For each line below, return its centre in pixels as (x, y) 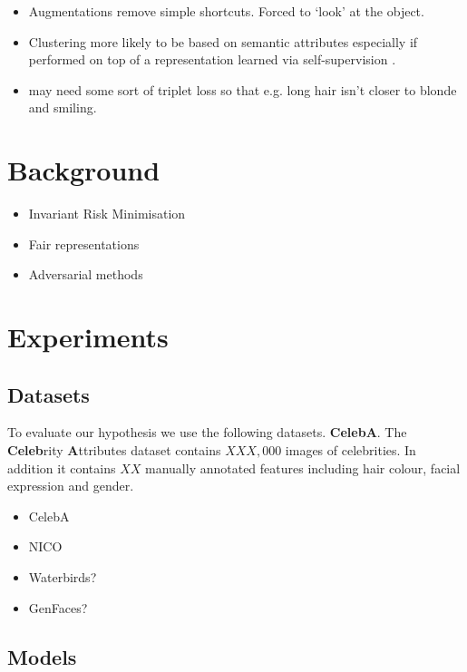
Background (84, 170)
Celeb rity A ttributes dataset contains (114, 450)
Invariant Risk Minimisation (107, 214)
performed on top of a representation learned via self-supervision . (212, 59)
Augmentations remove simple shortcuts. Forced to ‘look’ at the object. (226, 11)
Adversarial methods (86, 274)
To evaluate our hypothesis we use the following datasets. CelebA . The (207, 432)
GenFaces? (58, 607)
